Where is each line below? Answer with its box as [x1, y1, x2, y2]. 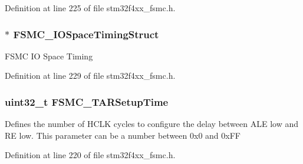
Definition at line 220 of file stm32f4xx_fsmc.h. [5, 149, 176, 161]
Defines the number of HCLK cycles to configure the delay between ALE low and [5, 118, 298, 130]
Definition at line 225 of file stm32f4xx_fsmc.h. [5, 2, 176, 14]
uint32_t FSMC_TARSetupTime [5, 94, 169, 109]
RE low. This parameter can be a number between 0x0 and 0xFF [5, 129, 241, 141]
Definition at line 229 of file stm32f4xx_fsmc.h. [5, 69, 176, 82]
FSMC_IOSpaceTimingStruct [13, 26, 159, 41]
